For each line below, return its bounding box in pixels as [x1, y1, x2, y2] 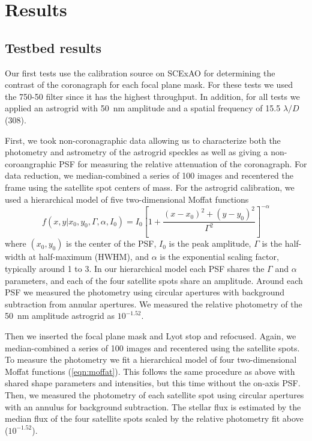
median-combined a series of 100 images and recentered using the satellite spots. [5, 341, 300, 354]
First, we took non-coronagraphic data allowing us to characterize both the [5, 134, 281, 146]
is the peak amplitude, [169, 237, 251, 250]
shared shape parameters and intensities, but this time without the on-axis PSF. [5, 377, 301, 389]
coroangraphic [5, 157, 56, 170]
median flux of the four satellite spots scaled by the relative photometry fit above [5, 412, 304, 425]
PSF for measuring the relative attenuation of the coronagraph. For [59, 157, 307, 170]
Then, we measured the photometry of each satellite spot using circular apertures [5, 389, 304, 401]
